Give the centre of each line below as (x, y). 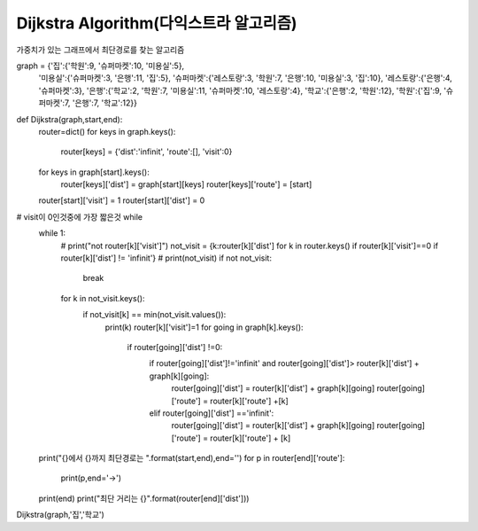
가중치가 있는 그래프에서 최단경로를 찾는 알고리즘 (100, 50)
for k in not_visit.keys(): (103, 298)
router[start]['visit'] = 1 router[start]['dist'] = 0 (122, 200)
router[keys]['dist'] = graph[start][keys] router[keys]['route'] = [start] (186, 184)
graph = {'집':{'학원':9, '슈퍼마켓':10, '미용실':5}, (100, 66)
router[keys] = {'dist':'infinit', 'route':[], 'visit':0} (146, 152)
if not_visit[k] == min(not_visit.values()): (154, 315)
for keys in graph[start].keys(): (94, 172)
